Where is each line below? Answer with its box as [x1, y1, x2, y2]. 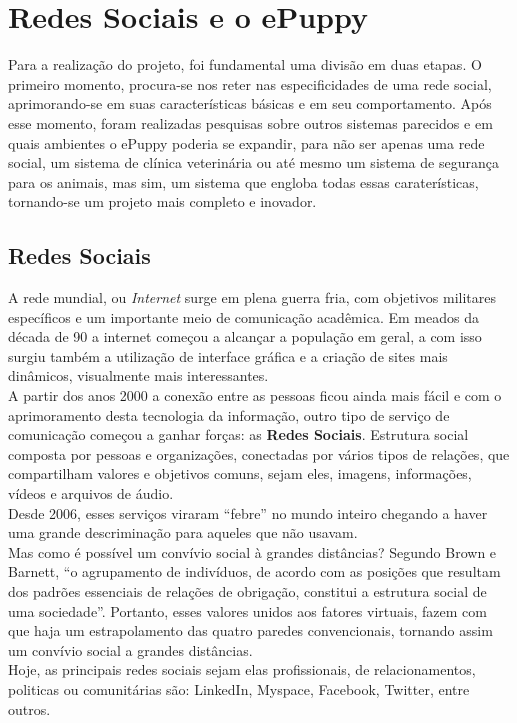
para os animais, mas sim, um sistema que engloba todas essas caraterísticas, [8, 171, 479, 192]
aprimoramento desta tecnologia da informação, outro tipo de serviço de [8, 404, 450, 425]
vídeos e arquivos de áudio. [8, 483, 174, 504]
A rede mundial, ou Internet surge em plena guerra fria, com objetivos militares [8, 287, 496, 308]
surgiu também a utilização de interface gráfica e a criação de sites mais [8, 345, 448, 366]
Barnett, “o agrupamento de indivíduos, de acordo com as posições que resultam [8, 561, 501, 582]
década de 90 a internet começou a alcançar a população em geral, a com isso [8, 326, 482, 347]
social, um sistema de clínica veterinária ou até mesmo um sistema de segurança [8, 152, 499, 173]
